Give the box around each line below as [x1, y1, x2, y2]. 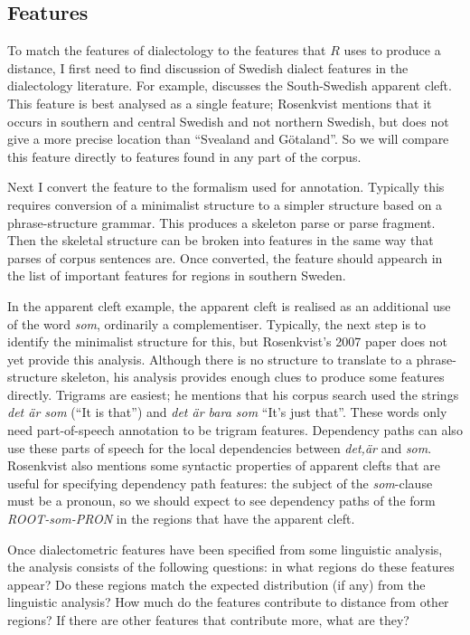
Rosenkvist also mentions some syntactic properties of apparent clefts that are [7, 456, 440, 475]
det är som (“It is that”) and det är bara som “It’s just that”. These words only [7, 403, 447, 422]
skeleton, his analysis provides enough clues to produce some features [61, 367, 445, 386]
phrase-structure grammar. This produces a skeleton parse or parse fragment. [7, 213, 436, 232]
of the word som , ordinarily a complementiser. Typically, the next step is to [7, 314, 427, 333]
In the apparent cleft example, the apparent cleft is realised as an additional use [7, 296, 451, 315]
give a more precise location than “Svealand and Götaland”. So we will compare [7, 129, 449, 148]
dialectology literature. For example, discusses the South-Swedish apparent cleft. [7, 76, 452, 95]
